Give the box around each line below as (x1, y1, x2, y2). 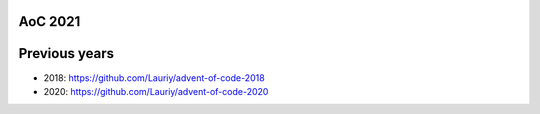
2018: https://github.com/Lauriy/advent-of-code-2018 (43, 71, 265, 84)
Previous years (18, 45, 115, 62)
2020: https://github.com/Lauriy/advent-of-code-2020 (43, 85, 269, 97)
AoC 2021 (18, 13, 81, 30)
